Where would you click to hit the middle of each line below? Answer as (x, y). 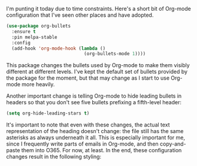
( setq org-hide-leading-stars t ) (48, 113)
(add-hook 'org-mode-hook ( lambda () (59, 48)
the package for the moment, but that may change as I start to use (88, 78)
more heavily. (38, 84)
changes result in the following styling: (54, 157)
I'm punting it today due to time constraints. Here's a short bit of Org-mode (99, 9)
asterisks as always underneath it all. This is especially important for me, (96, 138)
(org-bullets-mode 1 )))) (115, 54)
